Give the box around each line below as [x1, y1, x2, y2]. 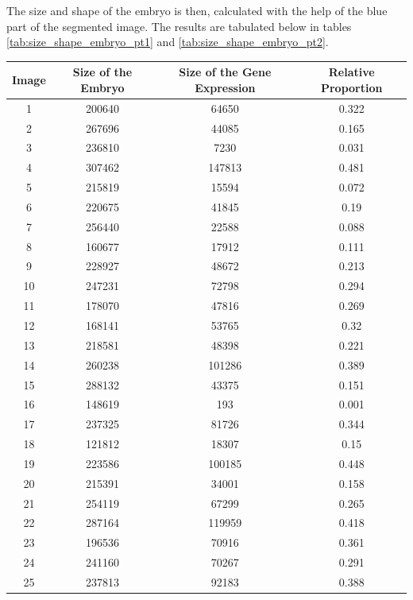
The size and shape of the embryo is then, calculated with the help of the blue [6, 2, 388, 18]
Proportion [320, 79, 383, 95]
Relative [328, 64, 375, 80]
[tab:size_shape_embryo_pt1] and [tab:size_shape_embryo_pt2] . [6, 33, 329, 50]
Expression [195, 79, 256, 95]
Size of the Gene [179, 64, 272, 80]
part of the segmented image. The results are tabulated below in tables [6, 17, 352, 34]
